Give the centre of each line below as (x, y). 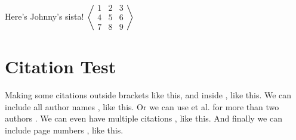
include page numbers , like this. (64, 130)
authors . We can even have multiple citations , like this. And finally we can (144, 118)
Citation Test (61, 66)
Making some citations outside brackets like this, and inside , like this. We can (148, 95)
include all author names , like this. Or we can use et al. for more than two (142, 106)
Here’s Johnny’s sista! (44, 16)
